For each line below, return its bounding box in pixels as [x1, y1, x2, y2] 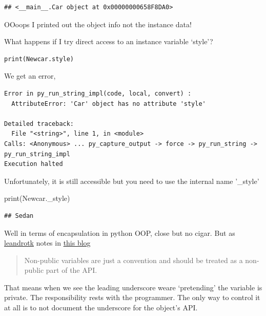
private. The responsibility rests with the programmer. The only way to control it [4, 292, 260, 303]
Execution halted [4, 160, 63, 168]
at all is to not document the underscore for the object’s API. [4, 302, 198, 313]
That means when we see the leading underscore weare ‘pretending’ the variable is [4, 282, 262, 292]
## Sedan [4, 212, 34, 219]
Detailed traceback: [4, 120, 74, 127]
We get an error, [4, 70, 56, 81]
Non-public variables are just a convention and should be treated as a [24, 254, 243, 265]
